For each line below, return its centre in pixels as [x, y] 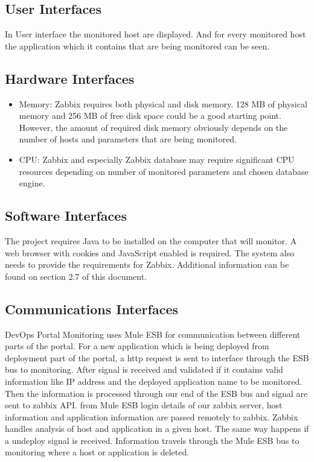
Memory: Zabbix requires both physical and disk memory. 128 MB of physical [163, 103]
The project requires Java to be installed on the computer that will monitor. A [151, 240]
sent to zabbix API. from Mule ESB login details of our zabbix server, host [144, 405]
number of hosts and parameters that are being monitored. [128, 139]
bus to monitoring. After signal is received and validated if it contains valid [144, 369]
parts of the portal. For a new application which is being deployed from [137, 346]
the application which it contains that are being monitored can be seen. [137, 46]
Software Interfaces [66, 216]
